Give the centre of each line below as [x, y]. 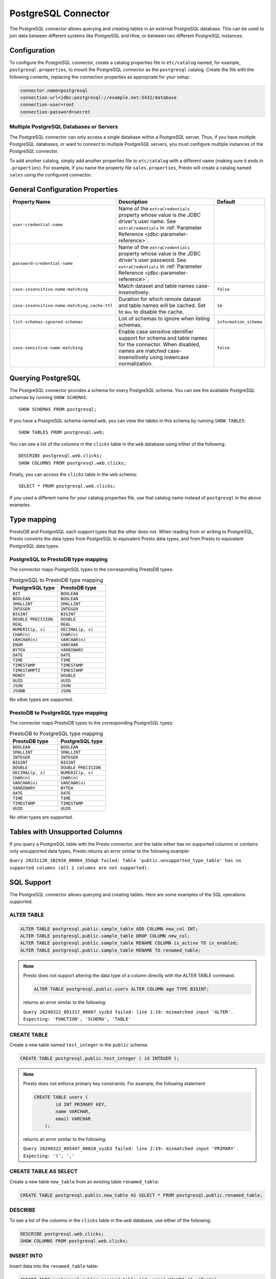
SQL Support [30, 882]
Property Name [31, 202]
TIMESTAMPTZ [26, 670]
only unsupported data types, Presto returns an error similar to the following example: [100, 851]
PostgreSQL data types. [34, 546]
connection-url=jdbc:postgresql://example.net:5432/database [98, 97]
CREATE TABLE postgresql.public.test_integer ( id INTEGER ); [100, 1059]
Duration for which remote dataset [160, 299]
